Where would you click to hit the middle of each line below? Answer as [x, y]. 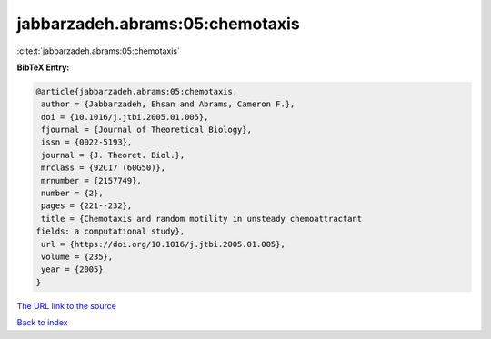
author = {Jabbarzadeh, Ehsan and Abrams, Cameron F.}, [168, 104]
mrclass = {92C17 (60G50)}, [104, 168]
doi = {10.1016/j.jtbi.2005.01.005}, [125, 117]
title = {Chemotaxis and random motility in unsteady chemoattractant [202, 219]
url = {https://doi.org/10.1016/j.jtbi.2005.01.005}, [163, 244]
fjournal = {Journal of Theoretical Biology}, [146, 130]
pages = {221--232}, [87, 206]
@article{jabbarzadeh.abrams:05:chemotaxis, [137, 91]
